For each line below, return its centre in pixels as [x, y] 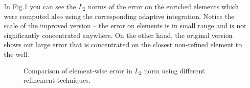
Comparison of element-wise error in [78, 70]
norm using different [174, 70]
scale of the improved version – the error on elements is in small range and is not [125, 26]
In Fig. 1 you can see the [40, 6]
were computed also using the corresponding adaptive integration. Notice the [119, 16]
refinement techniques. [57, 80]
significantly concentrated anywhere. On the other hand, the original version [118, 35]
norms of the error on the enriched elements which [163, 6]
